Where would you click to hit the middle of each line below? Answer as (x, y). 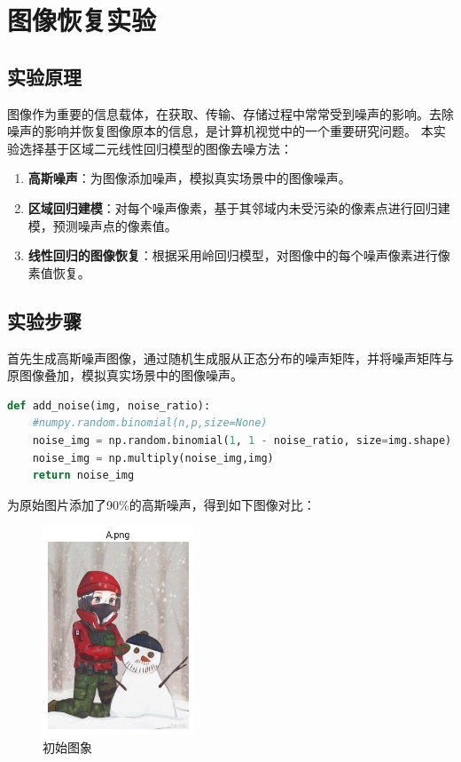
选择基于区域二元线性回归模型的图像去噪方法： (156, 148)
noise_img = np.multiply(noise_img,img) (153, 458)
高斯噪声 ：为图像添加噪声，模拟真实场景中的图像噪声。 (189, 178)
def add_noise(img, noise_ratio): (109, 405)
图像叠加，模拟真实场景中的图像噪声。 (131, 375)
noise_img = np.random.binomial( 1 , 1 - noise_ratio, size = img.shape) (242, 440)
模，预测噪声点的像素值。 (102, 225)
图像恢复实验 (82, 20)
